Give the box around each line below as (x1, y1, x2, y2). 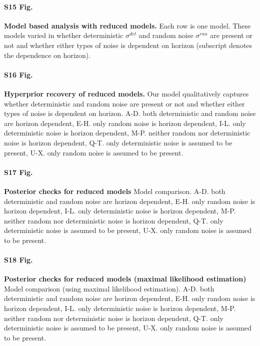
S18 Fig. (4, 254, 33, 265)
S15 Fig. (4, 1, 33, 11)
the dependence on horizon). (4, 49, 91, 60)
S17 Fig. (4, 166, 33, 177)
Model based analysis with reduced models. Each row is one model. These (4, 20, 251, 30)
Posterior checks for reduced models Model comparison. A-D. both (4, 185, 225, 196)
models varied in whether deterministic (4, 30, 123, 40)
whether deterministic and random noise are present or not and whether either (4, 98, 245, 108)
